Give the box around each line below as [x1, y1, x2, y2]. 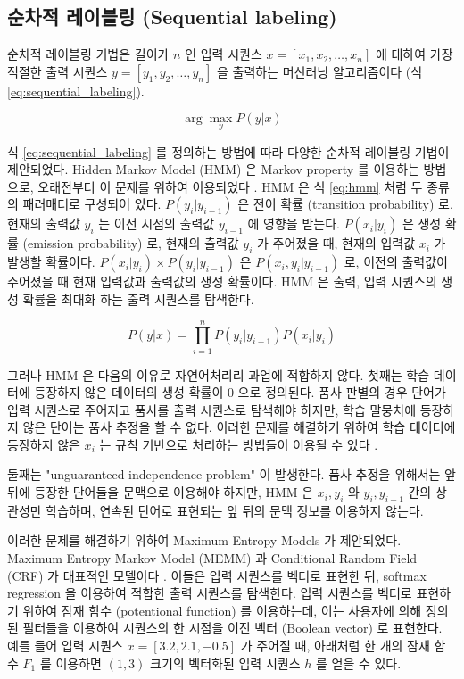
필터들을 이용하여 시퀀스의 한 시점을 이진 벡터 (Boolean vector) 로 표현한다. [22, 618, 443, 637]
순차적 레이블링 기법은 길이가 [7, 45, 170, 63]
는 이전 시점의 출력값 [98, 214, 215, 233]
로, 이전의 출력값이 [344, 253, 448, 271]
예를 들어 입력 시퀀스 [7, 636, 123, 655]
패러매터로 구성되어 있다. [22, 195, 162, 213]
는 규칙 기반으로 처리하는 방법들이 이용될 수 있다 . [99, 435, 378, 453]
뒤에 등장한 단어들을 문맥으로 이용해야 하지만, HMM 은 [7, 483, 314, 501]
